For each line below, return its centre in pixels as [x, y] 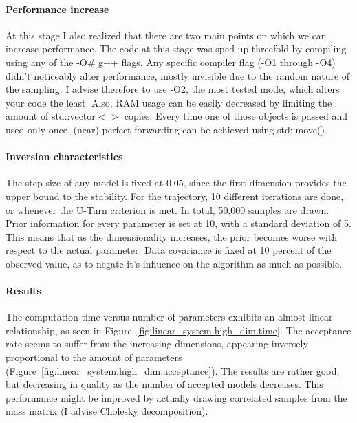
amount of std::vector [51, 116]
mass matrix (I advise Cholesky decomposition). [107, 411]
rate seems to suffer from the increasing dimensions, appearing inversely [157, 344]
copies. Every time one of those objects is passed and [236, 116]
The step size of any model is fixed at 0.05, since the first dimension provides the [176, 183]
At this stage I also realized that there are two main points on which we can [166, 35]
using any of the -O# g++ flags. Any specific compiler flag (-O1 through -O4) [171, 62]
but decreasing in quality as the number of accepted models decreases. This [164, 384]
